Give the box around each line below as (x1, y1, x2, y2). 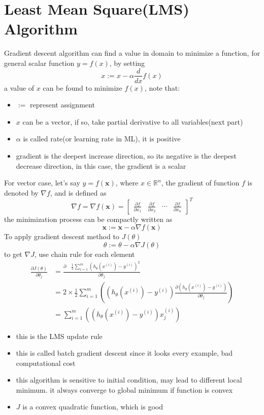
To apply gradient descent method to (4, 231, 119, 242)
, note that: (144, 82, 180, 93)
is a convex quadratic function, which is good (22, 401, 163, 412)
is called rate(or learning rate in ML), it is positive (23, 133, 181, 144)
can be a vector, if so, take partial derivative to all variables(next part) (22, 116, 243, 127)
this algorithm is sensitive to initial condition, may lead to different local (16, 374, 242, 385)
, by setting (109, 57, 145, 68)
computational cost (16, 357, 76, 368)
